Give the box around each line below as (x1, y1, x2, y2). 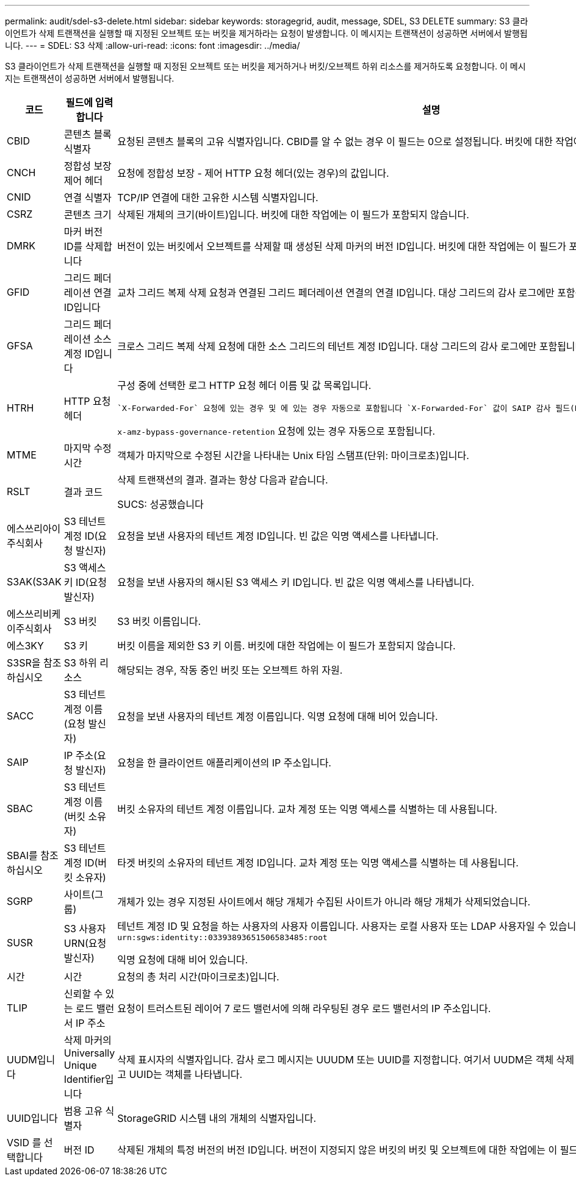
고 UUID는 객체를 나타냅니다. (117, 1068, 243, 1080)
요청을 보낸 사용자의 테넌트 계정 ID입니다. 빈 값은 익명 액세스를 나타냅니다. (117, 530, 439, 542)
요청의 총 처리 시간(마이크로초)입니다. (117, 971, 279, 983)
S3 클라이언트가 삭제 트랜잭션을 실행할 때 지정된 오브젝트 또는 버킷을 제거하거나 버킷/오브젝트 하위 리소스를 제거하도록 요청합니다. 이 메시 (5, 61, 526, 71)
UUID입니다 (7, 1112, 58, 1124)
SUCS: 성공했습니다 (117, 498, 204, 510)
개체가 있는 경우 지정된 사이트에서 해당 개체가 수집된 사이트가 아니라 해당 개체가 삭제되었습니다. (117, 896, 531, 908)
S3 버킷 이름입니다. (117, 615, 201, 627)
